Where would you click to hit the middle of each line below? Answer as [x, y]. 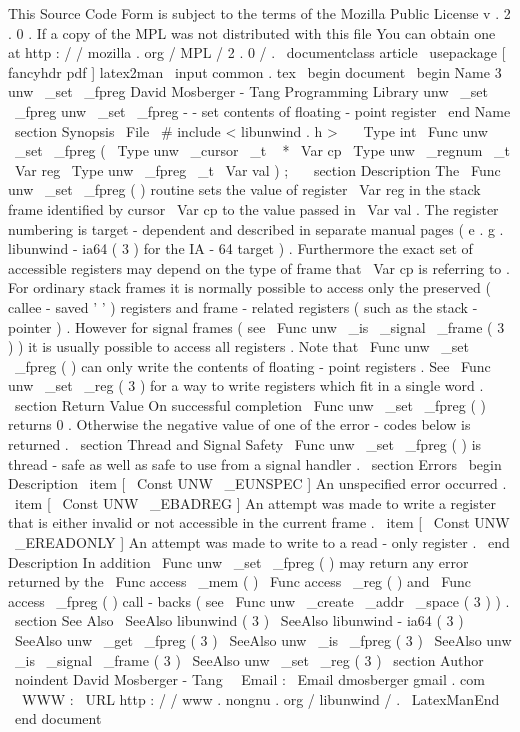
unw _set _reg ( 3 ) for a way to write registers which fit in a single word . [246, 385]
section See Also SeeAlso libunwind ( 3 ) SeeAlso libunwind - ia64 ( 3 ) [239, 620]
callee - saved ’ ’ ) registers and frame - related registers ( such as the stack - [243, 306]
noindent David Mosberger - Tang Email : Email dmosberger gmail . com [249, 679]
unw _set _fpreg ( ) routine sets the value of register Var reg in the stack [244, 189]
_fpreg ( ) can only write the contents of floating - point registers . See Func [252, 365]
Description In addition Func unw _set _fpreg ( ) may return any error [238, 561]
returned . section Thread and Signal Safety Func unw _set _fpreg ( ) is [245, 444]
